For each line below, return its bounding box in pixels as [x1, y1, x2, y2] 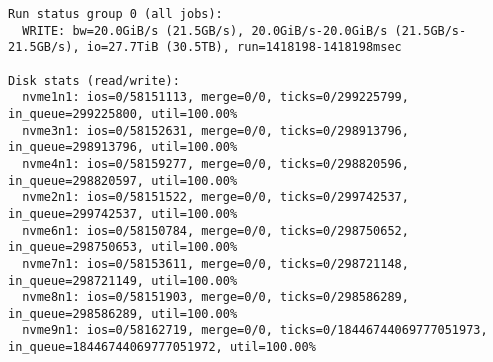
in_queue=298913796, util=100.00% [8, 140, 238, 155]
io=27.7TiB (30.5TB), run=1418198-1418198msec [86, 40, 402, 55]
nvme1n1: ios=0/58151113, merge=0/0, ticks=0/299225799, [22, 90, 409, 105]
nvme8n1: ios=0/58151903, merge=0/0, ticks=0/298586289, [22, 290, 409, 305]
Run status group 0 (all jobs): [8, 7, 223, 21]
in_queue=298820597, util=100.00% [8, 173, 238, 188]
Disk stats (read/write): [8, 73, 180, 88]
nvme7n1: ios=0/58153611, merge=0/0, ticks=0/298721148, [22, 256, 409, 271]
